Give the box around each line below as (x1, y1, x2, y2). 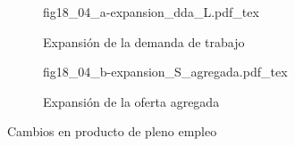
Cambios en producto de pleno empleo (7, 122, 217, 141)
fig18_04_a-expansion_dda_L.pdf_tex (43, 3, 259, 20)
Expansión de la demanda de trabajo (43, 32, 245, 51)
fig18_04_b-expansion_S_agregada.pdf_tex (43, 62, 288, 81)
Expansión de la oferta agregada (43, 92, 220, 110)
